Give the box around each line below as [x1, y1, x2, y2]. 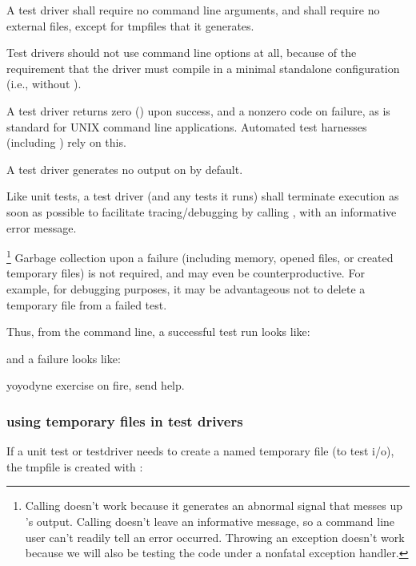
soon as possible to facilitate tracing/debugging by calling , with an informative [6, 203, 397, 220]
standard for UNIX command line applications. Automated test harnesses [6, 118, 367, 135]
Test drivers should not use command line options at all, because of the [6, 44, 357, 61]
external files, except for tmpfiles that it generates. [6, 17, 254, 34]
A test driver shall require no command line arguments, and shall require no [6, 2, 380, 18]
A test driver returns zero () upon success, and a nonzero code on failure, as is [6, 102, 390, 119]
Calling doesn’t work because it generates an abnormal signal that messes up [25, 497, 402, 514]
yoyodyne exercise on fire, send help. [6, 377, 185, 394]
